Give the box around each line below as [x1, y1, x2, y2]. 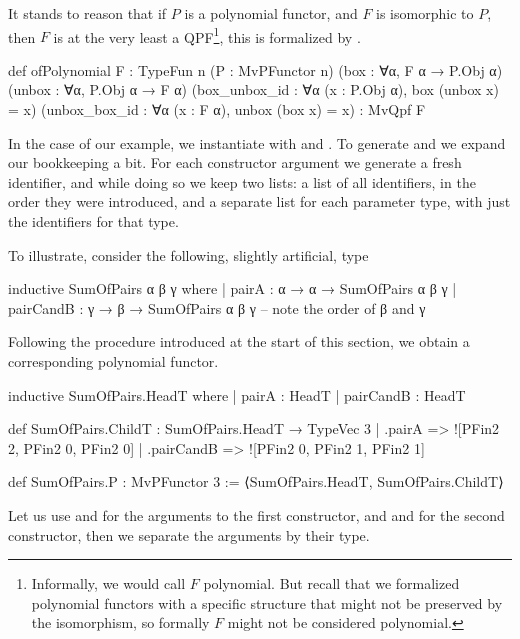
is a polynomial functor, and [184, 3, 358, 23]
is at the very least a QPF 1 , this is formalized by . [53, 23, 361, 47]
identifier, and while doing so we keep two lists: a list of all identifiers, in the [8, 171, 476, 192]
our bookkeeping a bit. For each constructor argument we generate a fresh [8, 152, 462, 173]
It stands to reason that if [8, 3, 167, 23]
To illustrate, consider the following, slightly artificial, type [8, 244, 369, 265]
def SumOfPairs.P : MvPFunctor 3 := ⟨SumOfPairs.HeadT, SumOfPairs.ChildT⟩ [8, 471, 504, 492]
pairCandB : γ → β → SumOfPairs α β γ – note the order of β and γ [8, 297, 426, 318]
